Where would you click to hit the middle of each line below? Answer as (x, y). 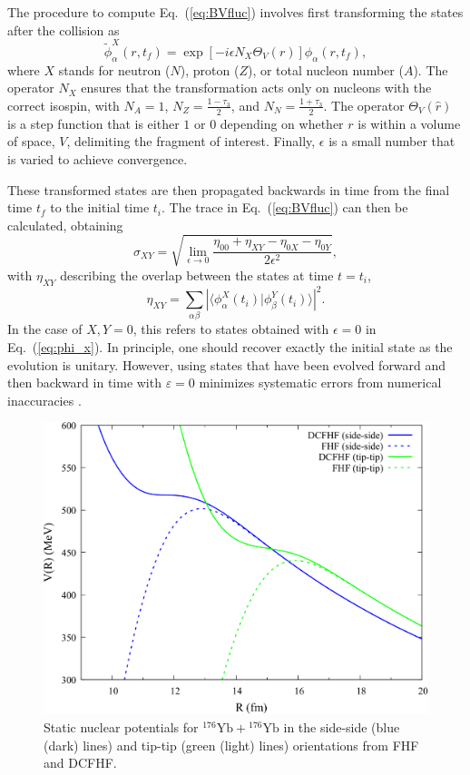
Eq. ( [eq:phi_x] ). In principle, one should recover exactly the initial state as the (230, 347)
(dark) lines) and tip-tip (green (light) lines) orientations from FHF (231, 745)
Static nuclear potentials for (121, 727)
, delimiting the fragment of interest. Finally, (191, 141)
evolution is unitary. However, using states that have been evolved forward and (227, 364)
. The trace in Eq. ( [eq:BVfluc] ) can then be (285, 207)
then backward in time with (84, 383)
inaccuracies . (44, 400)
